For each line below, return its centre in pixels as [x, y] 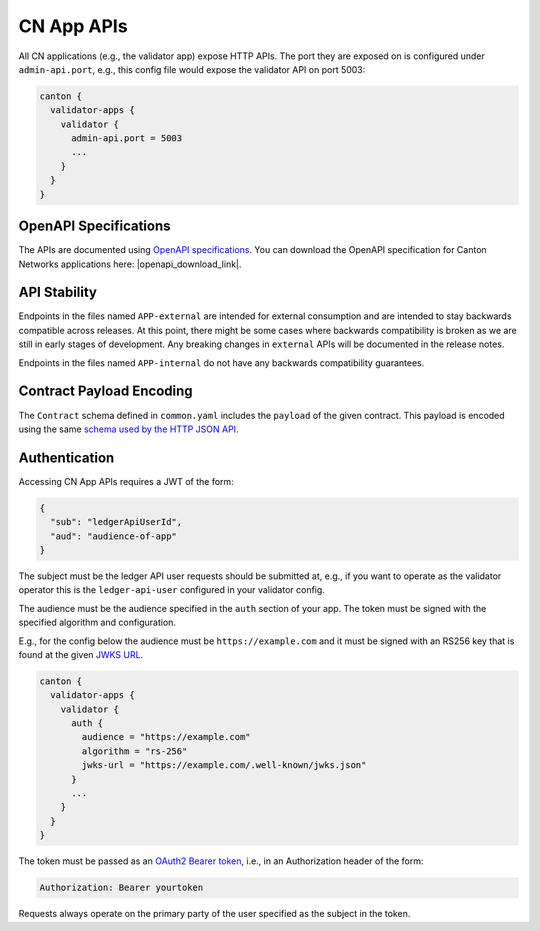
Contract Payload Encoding [106, 391]
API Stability [57, 292]
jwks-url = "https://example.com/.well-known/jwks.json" [224, 765]
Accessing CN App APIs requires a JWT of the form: [126, 481]
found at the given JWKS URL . [81, 654]
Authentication [66, 457]
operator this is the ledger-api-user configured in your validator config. [171, 590]
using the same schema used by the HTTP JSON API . [128, 429]
